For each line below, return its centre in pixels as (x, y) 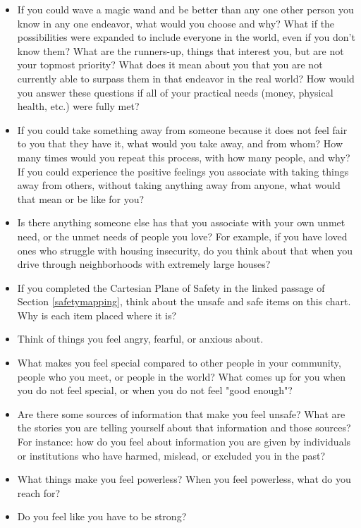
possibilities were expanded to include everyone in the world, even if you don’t (186, 37)
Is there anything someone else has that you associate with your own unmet (181, 222)
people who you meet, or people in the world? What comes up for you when (182, 376)
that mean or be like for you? (81, 198)
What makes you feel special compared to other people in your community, (179, 363)
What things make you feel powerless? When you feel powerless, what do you (184, 479)
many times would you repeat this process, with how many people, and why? (184, 157)
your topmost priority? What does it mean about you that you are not (170, 65)
